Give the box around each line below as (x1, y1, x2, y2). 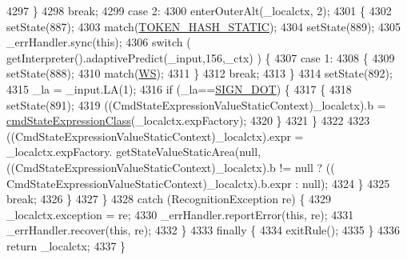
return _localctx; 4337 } (6, 237, 126, 254)
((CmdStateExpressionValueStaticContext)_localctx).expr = (6, 127, 304, 144)
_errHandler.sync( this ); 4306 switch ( (6, 34, 191, 50)
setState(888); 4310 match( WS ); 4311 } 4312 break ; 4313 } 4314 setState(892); (6, 65, 393, 82)
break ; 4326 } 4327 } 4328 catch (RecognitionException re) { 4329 (6, 190, 332, 207)
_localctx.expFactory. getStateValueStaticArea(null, (6, 143, 261, 160)
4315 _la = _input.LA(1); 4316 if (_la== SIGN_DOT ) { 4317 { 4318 (6, 80, 352, 97)
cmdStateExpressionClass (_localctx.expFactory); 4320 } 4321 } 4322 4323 (6, 112, 370, 129)
